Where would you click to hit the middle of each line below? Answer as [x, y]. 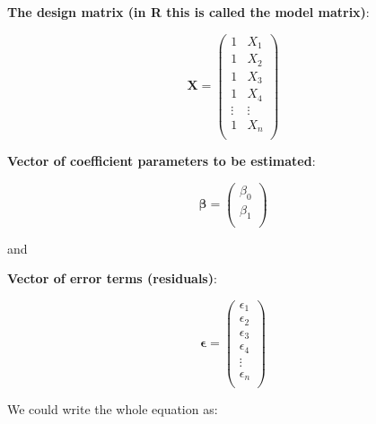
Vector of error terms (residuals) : [112, 278]
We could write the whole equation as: [113, 409]
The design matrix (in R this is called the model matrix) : [188, 12]
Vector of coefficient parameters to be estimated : [162, 161]
